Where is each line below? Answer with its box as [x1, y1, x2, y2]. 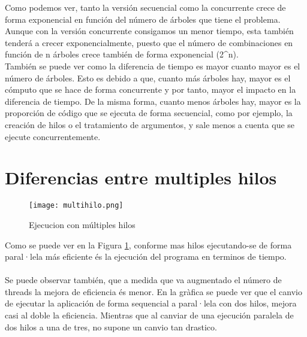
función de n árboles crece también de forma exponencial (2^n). [5, 48, 239, 60]
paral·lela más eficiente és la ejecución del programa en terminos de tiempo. [5, 250, 287, 263]
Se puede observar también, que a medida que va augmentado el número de [5, 274, 282, 286]
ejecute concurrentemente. [5, 130, 101, 142]
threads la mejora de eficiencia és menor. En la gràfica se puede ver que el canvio [5, 285, 303, 297]
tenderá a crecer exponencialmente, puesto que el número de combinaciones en [5, 36, 293, 48]
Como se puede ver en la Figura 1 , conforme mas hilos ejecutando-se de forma [5, 238, 292, 251]
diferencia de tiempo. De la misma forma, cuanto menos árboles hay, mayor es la [5, 95, 301, 107]
